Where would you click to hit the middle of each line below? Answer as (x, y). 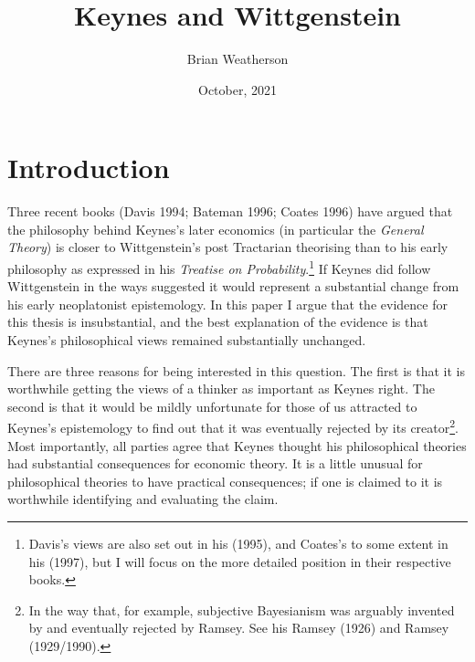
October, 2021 (237, 89)
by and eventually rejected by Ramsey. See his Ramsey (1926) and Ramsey (239, 628)
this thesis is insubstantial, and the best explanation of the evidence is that (218, 322)
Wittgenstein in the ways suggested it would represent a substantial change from (233, 286)
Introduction (89, 168)
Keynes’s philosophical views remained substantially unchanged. (187, 340)
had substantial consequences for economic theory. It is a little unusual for (215, 463)
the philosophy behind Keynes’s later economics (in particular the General (216, 229)
